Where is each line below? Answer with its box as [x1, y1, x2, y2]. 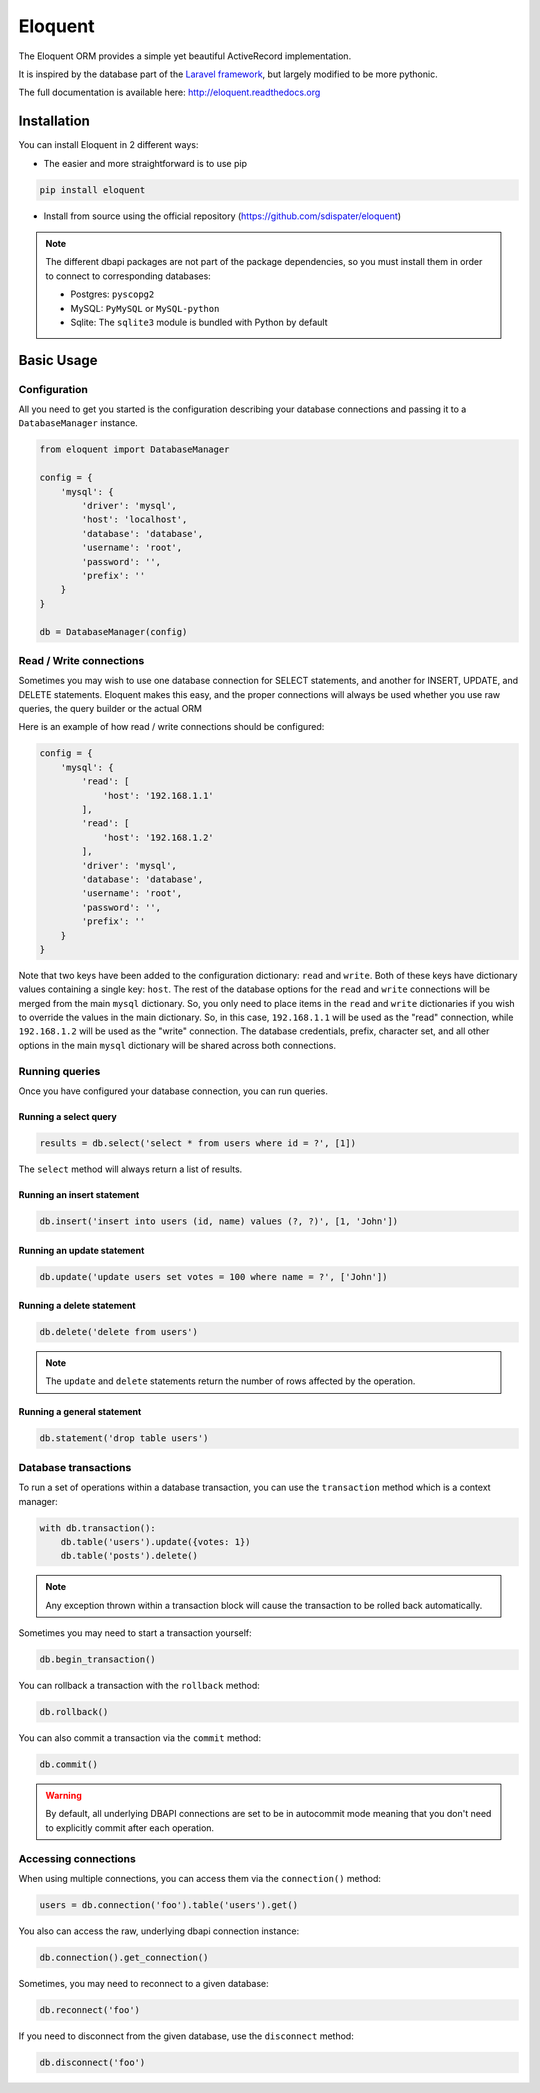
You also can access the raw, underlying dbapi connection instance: [18, 1925, 300, 1937]
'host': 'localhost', [81, 514, 188, 525]
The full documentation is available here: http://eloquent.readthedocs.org [18, 86, 321, 99]
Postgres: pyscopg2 [70, 288, 155, 300]
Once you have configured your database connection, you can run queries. [18, 1085, 329, 1097]
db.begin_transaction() [39, 1654, 157, 1665]
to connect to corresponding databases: [45, 270, 212, 282]
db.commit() [39, 1759, 99, 1770]
